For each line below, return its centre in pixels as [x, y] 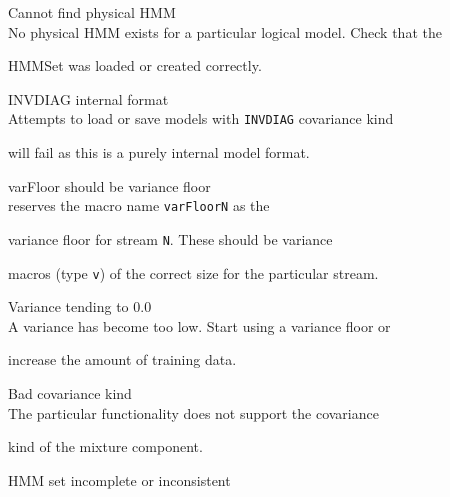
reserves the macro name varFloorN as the [139, 205]
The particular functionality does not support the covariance [193, 412]
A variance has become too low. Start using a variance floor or [199, 325]
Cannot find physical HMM [92, 12]
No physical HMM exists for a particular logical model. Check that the [225, 31]
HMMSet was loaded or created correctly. [135, 65]
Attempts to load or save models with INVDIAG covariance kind [201, 118]
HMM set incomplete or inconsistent [119, 479]
